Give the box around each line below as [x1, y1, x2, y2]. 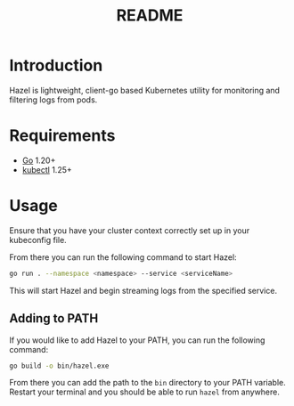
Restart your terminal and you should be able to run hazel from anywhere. [9, 386, 281, 397]
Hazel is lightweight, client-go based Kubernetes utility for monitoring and [9, 85, 281, 95]
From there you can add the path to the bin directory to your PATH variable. [9, 378, 287, 388]
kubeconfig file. [9, 234, 67, 245]
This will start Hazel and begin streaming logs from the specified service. [9, 285, 278, 296]
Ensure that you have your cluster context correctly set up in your [9, 224, 250, 236]
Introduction [9, 55, 103, 76]
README [116, 5, 184, 26]
